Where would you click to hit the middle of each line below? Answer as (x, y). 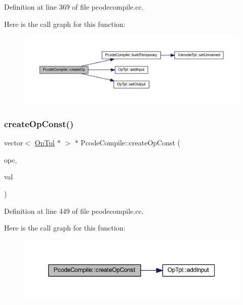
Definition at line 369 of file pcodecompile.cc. (74, 7)
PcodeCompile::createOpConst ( (131, 143)
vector (14, 143)
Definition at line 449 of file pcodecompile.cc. (74, 211)
